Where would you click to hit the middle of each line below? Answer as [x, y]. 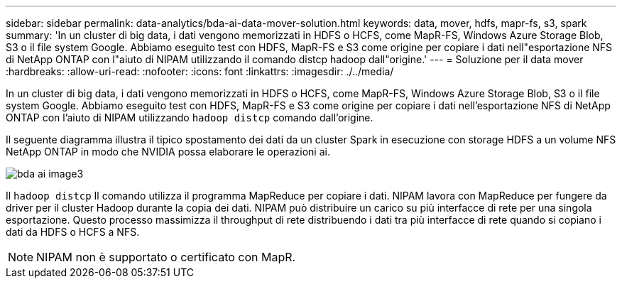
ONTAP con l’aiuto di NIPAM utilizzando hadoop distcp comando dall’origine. [190, 118]
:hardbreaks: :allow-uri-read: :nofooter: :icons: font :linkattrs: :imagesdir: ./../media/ [200, 71]
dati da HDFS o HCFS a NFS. [73, 232]
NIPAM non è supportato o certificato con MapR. [166, 257]
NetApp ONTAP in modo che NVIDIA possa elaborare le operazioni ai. [168, 152]
